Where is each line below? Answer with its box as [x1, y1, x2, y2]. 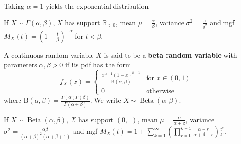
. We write [90, 95, 121, 105]
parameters [4, 59, 37, 69]
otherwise [146, 87, 174, 95]
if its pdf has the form [65, 59, 131, 69]
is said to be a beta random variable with [104, 49, 237, 60]
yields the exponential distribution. [45, 1, 150, 11]
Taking [4, 1, 25, 11]
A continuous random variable [4, 49, 94, 60]
